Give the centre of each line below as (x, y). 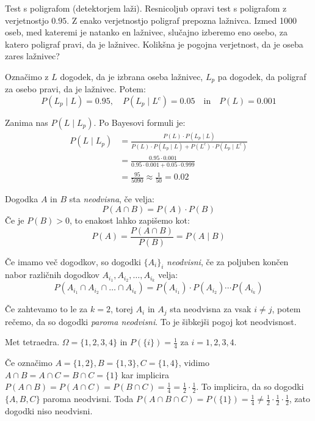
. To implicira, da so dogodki (250, 386)
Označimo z (27, 76)
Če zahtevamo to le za (46, 309)
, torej (121, 309)
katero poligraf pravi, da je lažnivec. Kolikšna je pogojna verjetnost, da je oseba (154, 44)
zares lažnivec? (32, 56)
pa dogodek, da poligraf (262, 76)
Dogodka (22, 199)
